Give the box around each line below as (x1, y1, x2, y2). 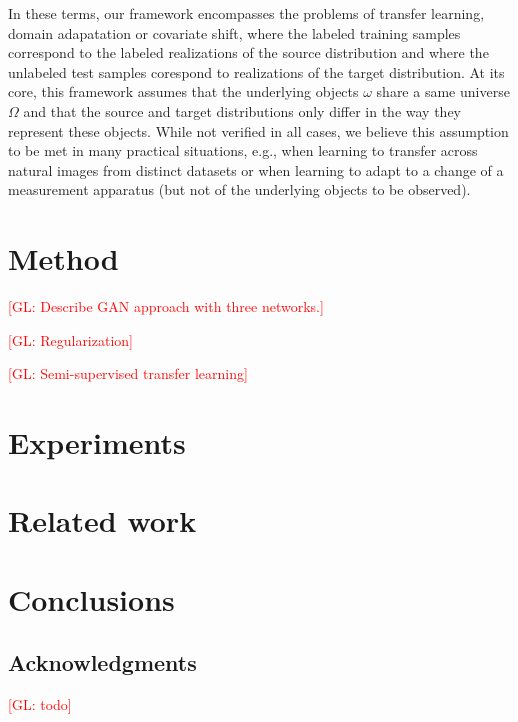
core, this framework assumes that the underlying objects (8, 81, 359, 102)
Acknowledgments (8, 647, 197, 678)
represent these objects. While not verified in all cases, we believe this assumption (8, 120, 509, 141)
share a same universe (376, 81, 510, 102)
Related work (8, 500, 197, 541)
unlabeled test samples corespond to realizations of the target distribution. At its (8, 61, 505, 82)
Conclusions (8, 578, 175, 619)
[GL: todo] (8, 694, 72, 715)
